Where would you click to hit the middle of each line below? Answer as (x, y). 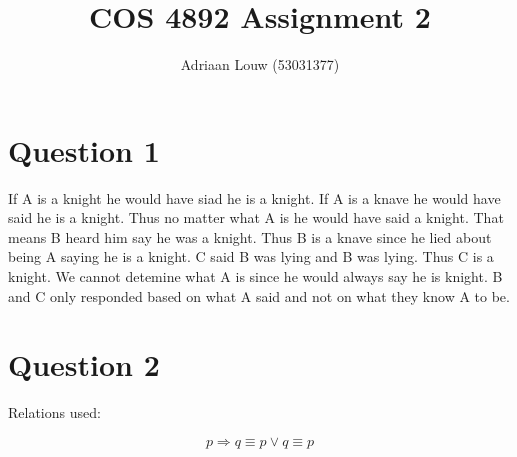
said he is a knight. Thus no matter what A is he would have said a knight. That (256, 217)
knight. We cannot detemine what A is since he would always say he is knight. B (255, 276)
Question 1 (84, 149)
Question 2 (84, 364)
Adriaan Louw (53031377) (260, 64)
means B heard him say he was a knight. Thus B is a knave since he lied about (250, 236)
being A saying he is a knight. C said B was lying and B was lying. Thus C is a (251, 256)
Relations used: (54, 412)
